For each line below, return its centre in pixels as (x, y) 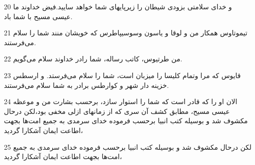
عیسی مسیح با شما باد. (38, 16)
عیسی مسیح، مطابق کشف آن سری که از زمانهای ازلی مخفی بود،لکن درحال (117, 111)
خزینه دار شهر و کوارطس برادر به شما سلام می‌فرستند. (86, 85)
